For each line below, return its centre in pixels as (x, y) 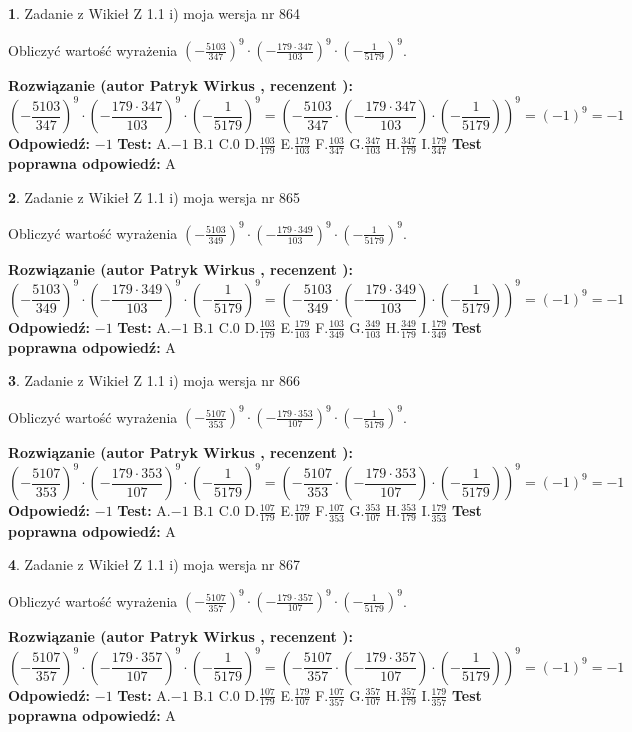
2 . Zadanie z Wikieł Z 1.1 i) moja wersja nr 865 (154, 196)
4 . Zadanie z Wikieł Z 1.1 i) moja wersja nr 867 (154, 564)
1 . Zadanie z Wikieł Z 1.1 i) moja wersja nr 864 (154, 13)
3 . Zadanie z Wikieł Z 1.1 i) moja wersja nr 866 (154, 380)
